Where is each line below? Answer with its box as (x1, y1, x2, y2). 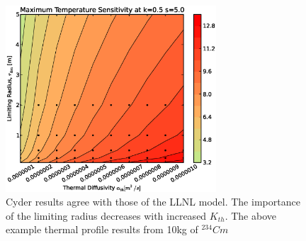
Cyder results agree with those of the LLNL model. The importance (6, 194, 300, 209)
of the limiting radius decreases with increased (6, 208, 207, 223)
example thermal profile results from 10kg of (6, 222, 198, 237)
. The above (225, 208, 276, 223)
